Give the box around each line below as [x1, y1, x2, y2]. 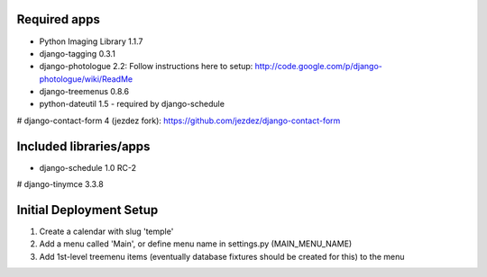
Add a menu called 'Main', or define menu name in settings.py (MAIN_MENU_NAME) [39, 238, 353, 249]
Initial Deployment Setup [16, 202, 159, 218]
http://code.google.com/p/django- [254, 61, 382, 72]
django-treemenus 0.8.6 [39, 86, 130, 97]
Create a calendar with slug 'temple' [39, 226, 174, 237]
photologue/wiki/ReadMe [39, 73, 133, 85]
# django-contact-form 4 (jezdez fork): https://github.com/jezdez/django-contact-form [16, 115, 341, 126]
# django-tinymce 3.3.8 [16, 179, 104, 190]
